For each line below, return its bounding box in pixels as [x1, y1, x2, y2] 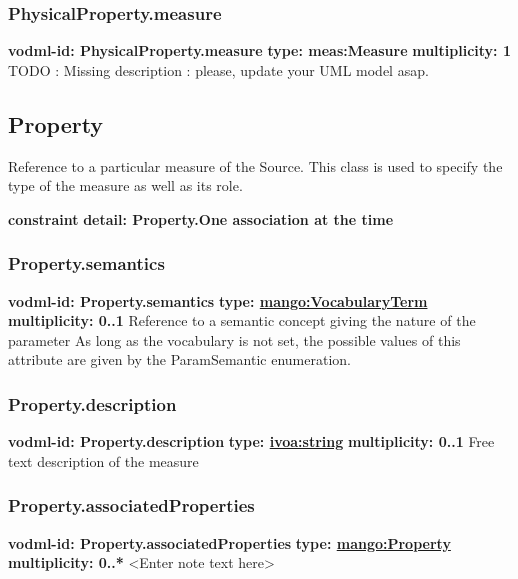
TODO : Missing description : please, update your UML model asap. [8, 59, 429, 80]
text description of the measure [8, 450, 199, 471]
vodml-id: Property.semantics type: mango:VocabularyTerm [8, 290, 428, 311]
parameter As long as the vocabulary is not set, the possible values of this [8, 329, 461, 350]
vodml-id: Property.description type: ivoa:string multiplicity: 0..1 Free [8, 431, 495, 452]
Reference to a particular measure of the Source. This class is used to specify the [8, 155, 503, 176]
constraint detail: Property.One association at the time [8, 208, 394, 229]
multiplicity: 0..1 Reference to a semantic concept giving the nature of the [8, 310, 476, 331]
